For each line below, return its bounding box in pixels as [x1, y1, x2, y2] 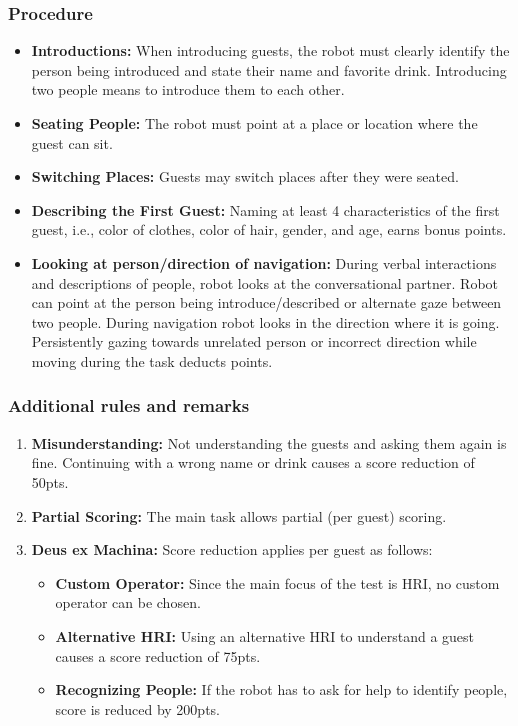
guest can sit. [31, 132, 113, 153]
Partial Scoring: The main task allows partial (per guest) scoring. [31, 505, 447, 526]
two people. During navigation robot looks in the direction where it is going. [31, 311, 500, 332]
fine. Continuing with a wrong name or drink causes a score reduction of [31, 452, 475, 473]
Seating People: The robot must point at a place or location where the [31, 113, 478, 133]
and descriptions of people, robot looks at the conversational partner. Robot [31, 272, 499, 293]
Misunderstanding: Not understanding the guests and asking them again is [31, 432, 507, 453]
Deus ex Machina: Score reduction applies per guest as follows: [31, 539, 433, 560]
